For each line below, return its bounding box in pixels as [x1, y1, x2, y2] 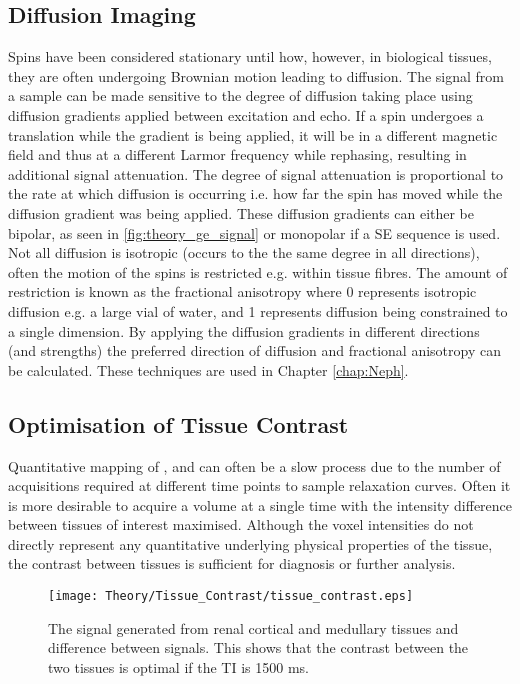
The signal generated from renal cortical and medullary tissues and [48, 617, 459, 638]
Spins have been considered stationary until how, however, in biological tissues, [8, 46, 492, 67]
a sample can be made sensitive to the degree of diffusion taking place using [8, 85, 473, 106]
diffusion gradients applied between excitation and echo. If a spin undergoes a [8, 104, 484, 125]
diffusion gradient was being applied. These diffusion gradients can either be [8, 202, 475, 223]
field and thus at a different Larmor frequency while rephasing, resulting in [8, 144, 467, 165]
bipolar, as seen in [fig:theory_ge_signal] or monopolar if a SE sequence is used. [8, 222, 501, 243]
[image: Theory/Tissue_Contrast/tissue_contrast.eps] [48, 589, 414, 604]
